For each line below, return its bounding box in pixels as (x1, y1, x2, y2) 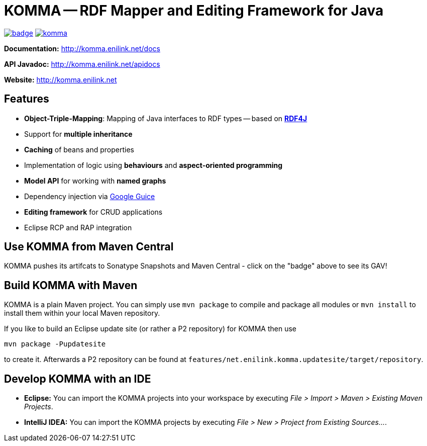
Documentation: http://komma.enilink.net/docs (4, 44, 160, 53)
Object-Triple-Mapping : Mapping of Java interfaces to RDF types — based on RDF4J (24, 114, 307, 123)
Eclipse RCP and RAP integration (24, 223, 132, 232)
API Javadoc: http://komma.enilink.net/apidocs (4, 59, 160, 68)
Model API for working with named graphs (24, 176, 166, 185)
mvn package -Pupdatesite (4, 340, 106, 348)
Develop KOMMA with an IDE (4, 372, 151, 385)
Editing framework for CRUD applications (24, 207, 163, 216)
